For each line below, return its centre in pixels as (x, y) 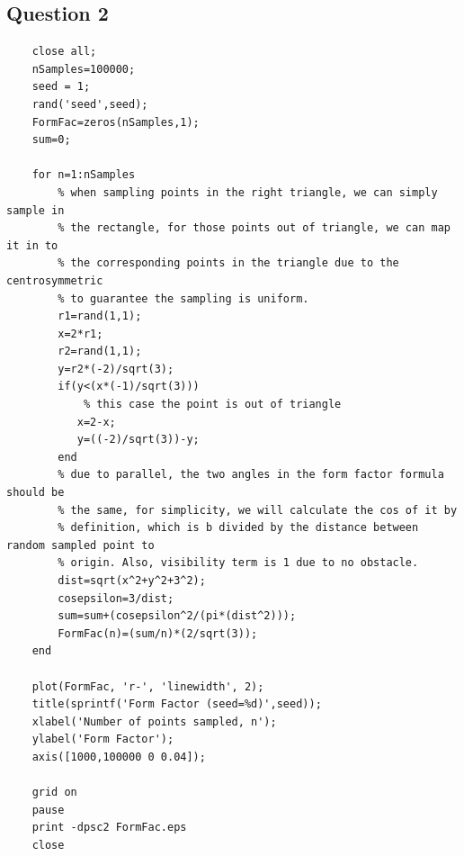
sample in (36, 210)
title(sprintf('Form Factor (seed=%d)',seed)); (177, 704)
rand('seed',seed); (90, 104)
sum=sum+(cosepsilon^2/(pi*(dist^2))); (177, 616)
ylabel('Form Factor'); (103, 739)
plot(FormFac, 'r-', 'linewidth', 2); (148, 686)
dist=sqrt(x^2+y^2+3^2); (132, 581)
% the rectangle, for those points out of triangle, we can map (254, 228)
